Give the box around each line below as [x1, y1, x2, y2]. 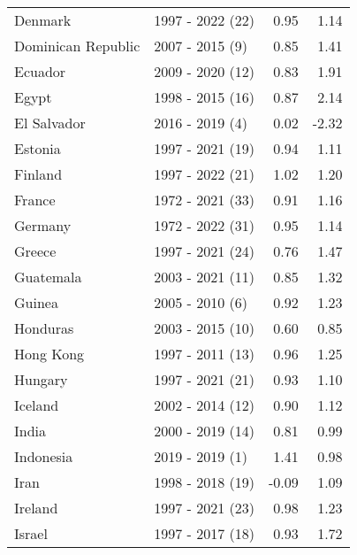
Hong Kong [14, 343, 85, 364]
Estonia [14, 138, 61, 158]
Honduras [14, 318, 74, 338]
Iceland [14, 395, 59, 415]
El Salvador [14, 112, 86, 133]
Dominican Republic [14, 35, 141, 56]
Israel [14, 523, 48, 543]
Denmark [14, 10, 72, 30]
